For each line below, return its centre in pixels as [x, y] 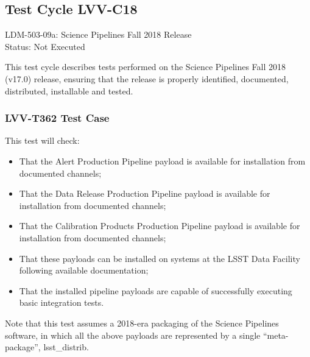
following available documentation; [84, 270]
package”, [23, 347]
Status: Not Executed [45, 46]
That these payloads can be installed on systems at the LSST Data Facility [160, 258]
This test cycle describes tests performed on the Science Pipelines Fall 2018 [146, 67]
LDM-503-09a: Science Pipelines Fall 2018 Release [98, 34]
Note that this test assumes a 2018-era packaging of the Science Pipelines [142, 323]
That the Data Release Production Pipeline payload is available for [145, 193]
